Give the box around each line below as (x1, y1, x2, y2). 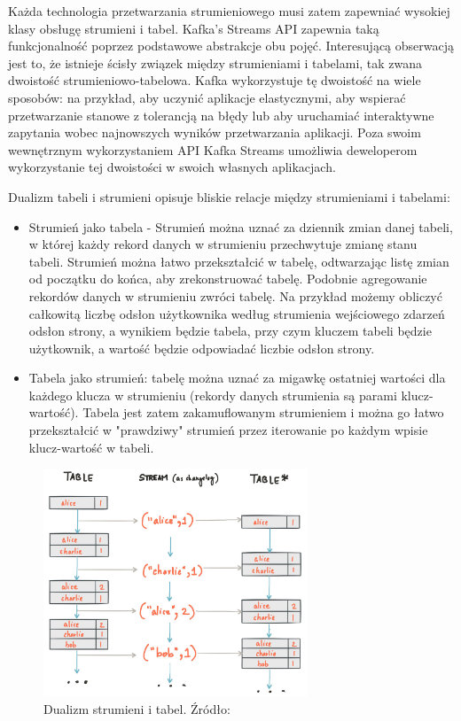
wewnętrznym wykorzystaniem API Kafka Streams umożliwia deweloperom (8, 140, 418, 159)
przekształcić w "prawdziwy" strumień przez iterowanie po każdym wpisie (28, 421, 428, 439)
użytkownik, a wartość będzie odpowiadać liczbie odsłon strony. (28, 338, 375, 357)
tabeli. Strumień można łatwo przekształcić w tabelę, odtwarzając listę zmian (28, 252, 449, 270)
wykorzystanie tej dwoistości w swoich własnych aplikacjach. (8, 158, 336, 176)
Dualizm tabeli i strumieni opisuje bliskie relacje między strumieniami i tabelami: (8, 187, 450, 205)
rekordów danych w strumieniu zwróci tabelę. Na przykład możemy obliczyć (28, 286, 442, 305)
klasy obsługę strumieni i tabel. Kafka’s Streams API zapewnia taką (8, 19, 379, 37)
